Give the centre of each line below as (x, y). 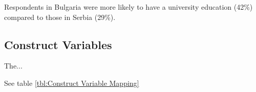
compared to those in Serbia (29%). (60, 17)
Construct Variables (58, 44)
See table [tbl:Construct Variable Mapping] (72, 83)
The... (13, 66)
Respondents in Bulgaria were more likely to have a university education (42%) (129, 7)
